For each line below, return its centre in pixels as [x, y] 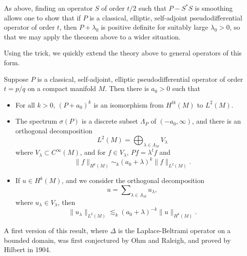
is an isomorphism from [129, 104]
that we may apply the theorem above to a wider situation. [92, 36]
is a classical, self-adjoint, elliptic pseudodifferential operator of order [140, 79]
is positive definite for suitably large [155, 27]
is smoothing [214, 8]
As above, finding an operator [48, 8]
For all [25, 104]
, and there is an [217, 121]
